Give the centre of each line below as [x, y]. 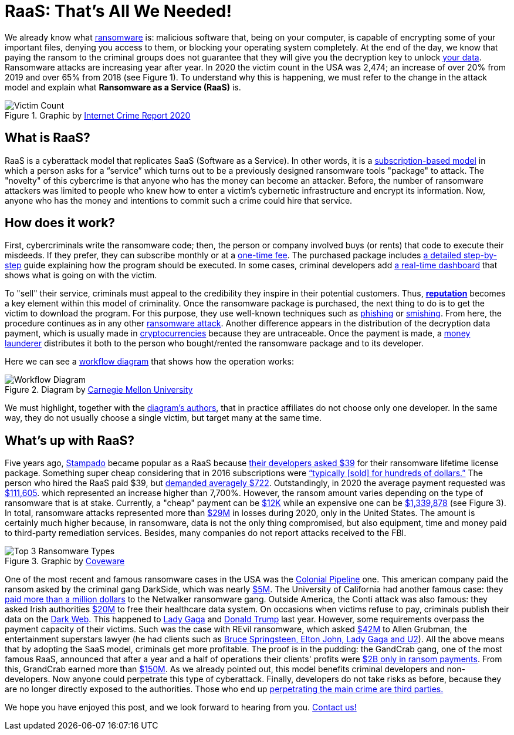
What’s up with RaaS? [70, 440]
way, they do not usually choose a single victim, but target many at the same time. [163, 418]
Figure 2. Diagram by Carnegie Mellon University [99, 390]
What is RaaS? [48, 138]
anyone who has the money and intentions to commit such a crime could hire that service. [179, 200]
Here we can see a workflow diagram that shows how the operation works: [149, 362]
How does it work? [60, 223]
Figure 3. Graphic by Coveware [65, 561]
